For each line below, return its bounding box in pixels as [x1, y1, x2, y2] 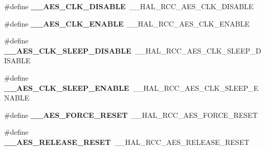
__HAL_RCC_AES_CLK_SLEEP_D [135, 45, 261, 56]
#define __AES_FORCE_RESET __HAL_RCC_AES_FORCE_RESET [4, 109, 258, 120]
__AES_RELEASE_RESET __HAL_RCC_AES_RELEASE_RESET [4, 136, 250, 147]
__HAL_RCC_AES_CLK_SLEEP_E [132, 82, 258, 93]
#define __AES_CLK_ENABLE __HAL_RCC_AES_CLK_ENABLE [4, 18, 250, 29]
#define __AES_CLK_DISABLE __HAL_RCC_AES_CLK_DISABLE [4, 1, 254, 11]
